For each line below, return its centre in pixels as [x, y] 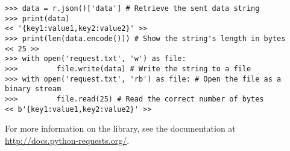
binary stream [33, 89]
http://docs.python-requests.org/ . [67, 140]
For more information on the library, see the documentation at [120, 128]
